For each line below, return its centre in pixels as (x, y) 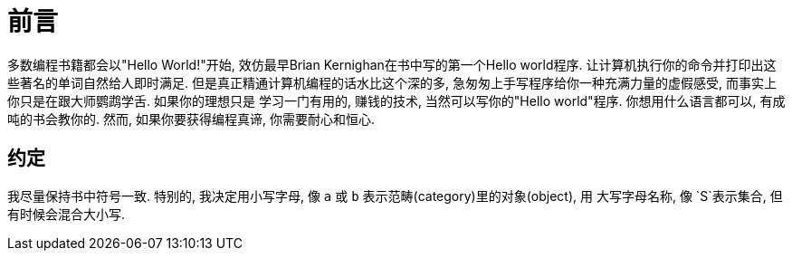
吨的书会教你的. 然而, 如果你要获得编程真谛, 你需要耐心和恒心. (191, 119)
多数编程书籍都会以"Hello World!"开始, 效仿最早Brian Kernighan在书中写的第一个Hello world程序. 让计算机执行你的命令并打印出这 (392, 64)
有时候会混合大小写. (67, 214)
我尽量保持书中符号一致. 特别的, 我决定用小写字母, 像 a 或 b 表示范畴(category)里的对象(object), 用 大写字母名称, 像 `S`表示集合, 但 (395, 196)
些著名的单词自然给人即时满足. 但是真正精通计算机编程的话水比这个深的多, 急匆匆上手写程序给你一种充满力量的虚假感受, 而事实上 (392, 82)
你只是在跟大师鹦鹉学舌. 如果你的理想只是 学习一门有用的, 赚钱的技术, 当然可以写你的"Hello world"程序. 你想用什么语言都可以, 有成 (396, 100)
